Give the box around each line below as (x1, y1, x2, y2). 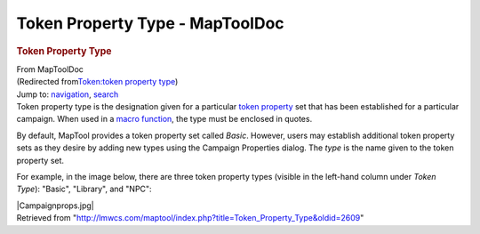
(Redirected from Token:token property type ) (16, 77, 179, 87)
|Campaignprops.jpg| (16, 200, 95, 211)
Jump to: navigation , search (16, 89, 119, 100)
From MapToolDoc (16, 63, 84, 75)
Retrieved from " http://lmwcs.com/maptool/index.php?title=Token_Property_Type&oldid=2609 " (16, 213, 364, 223)
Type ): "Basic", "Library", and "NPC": (16, 183, 152, 195)
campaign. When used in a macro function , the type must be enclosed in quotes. (16, 114, 313, 125)
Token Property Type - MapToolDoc (16, 13, 284, 33)
